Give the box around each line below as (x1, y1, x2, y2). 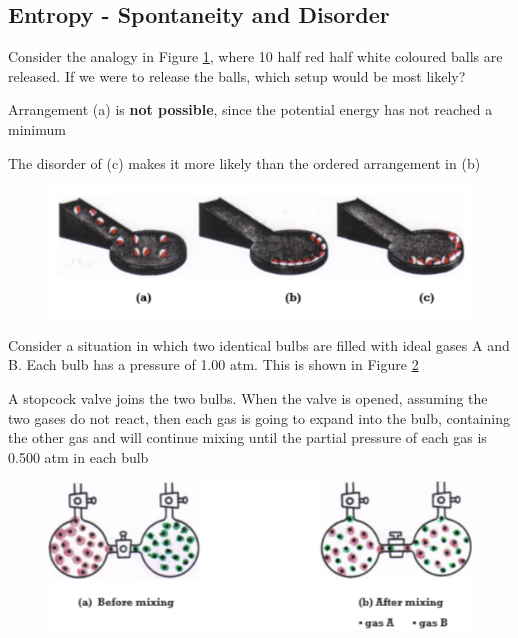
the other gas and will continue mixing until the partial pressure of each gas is (8, 427, 487, 448)
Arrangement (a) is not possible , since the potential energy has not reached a (8, 99, 493, 120)
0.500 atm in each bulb (8, 446, 149, 467)
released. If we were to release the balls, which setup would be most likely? (8, 65, 466, 86)
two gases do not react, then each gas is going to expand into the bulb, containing (8, 407, 510, 428)
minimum (8, 118, 66, 139)
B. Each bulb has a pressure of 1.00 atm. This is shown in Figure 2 (8, 354, 419, 375)
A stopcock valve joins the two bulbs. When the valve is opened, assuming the (8, 387, 488, 408)
